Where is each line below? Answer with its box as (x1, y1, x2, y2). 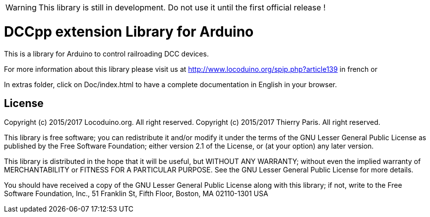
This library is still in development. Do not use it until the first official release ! (38, 2, 326, 12)
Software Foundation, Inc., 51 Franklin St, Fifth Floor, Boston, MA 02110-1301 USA (4, 189, 268, 198)
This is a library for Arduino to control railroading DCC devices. (4, 49, 209, 58)
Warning (5, 2, 37, 12)
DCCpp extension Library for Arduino (4, 23, 254, 40)
